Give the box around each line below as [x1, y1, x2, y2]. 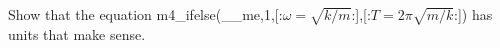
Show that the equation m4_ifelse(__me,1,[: [8, 4, 283, 24]
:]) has [454, 4, 493, 24]
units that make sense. [8, 23, 146, 44]
